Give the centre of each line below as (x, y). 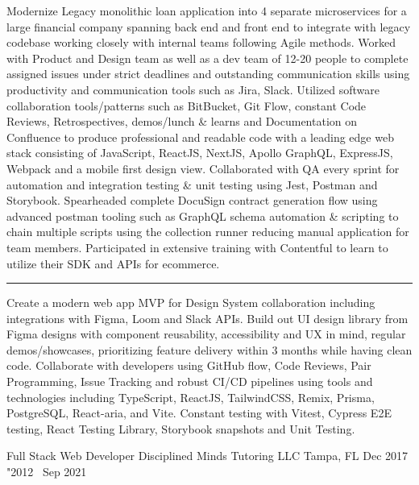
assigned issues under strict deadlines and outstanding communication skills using (208, 74)
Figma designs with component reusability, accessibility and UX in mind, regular (206, 334)
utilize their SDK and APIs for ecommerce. (113, 263)
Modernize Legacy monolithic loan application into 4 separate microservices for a (207, 10)
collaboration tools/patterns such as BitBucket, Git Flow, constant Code (187, 105)
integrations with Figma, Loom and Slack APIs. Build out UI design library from (207, 318)
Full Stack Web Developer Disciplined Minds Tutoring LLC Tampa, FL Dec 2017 (207, 456)
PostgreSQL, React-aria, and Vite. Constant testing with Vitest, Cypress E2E (199, 413)
